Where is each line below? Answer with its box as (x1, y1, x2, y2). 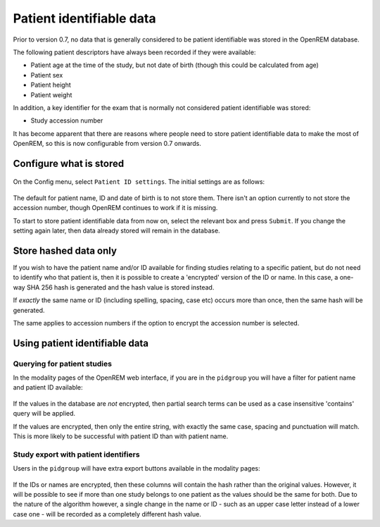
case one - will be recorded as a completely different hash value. (13, 509, 202, 518)
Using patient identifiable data (13, 337, 149, 349)
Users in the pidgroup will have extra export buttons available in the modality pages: (13, 464, 260, 473)
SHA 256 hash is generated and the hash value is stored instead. (26, 283, 215, 292)
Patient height (30, 81, 71, 89)
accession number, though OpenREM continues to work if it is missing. (13, 204, 218, 212)
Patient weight (30, 90, 72, 99)
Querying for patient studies (13, 359, 113, 368)
